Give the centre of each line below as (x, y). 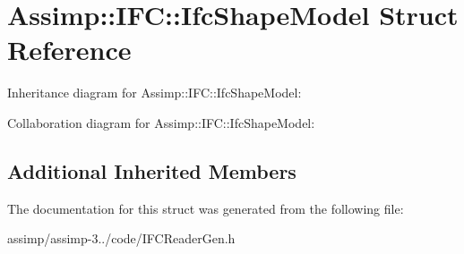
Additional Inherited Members (152, 170)
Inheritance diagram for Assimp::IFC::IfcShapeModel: (155, 93)
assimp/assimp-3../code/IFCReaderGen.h (121, 238)
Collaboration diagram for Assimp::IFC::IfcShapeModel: (161, 122)
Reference (69, 50)
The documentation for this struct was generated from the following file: (206, 208)
